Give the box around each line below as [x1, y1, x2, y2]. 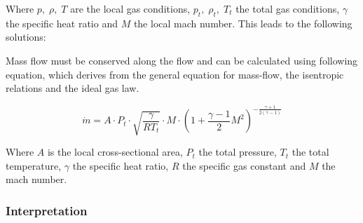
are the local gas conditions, [70, 1, 191, 15]
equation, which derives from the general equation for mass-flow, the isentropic [6, 67, 344, 81]
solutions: [6, 29, 46, 44]
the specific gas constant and [182, 158, 306, 173]
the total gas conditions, [235, 1, 340, 15]
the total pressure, [198, 144, 277, 159]
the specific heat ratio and [6, 15, 118, 30]
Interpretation [6, 201, 88, 219]
